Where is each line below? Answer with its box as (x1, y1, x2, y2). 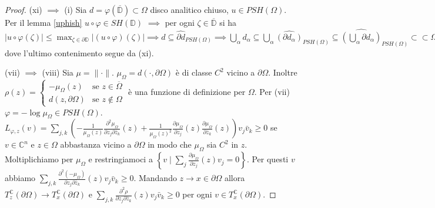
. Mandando (133, 172, 177, 184)
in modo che (148, 138, 192, 151)
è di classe (175, 66, 212, 79)
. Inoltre (268, 66, 297, 79)
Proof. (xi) (5, 4, 42, 15)
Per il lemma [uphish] (5, 16, 82, 28)
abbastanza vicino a (60, 138, 132, 151)
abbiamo (5, 172, 36, 184)
